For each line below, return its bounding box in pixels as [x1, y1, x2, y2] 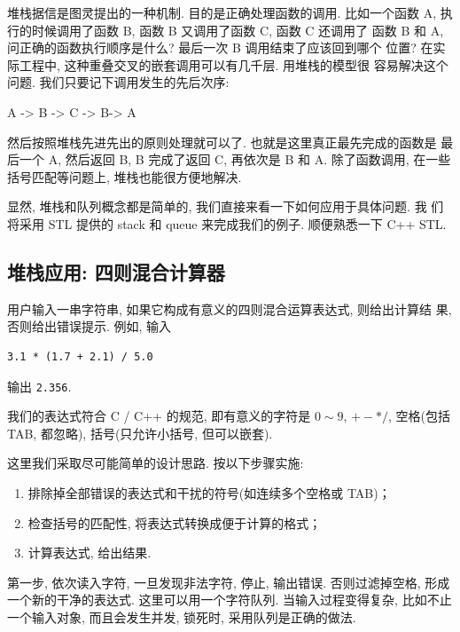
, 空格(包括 [388, 407, 451, 425]
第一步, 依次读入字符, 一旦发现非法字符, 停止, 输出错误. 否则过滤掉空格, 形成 [7, 573, 450, 591]
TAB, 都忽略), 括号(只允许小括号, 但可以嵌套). [7, 423, 273, 442]
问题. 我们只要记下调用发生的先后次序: [7, 73, 230, 91]
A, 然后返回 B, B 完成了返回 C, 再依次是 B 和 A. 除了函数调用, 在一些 [48, 150, 451, 169]
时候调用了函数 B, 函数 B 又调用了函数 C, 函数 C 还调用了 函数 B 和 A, [31, 20, 444, 39]
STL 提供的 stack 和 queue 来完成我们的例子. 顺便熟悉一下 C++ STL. [48, 214, 447, 233]
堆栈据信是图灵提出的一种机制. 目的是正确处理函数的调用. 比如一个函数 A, [7, 4, 437, 21]
